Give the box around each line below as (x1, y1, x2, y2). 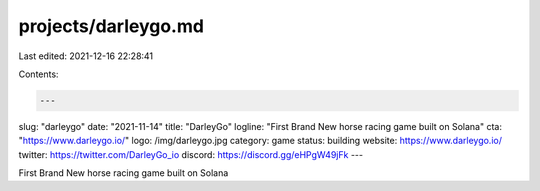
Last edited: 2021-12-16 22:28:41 (18, 50, 154, 62)
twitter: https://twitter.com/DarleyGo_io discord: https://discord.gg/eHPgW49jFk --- (18, 148, 364, 160)
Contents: (18, 68, 59, 80)
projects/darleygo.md (18, 15, 205, 37)
